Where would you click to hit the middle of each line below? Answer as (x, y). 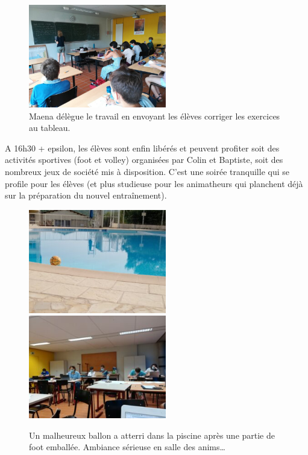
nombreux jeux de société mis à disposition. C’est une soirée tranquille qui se (147, 172)
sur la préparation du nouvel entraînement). (86, 195)
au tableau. (50, 128)
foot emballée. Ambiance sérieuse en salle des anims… (127, 447)
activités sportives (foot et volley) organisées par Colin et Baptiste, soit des (144, 160)
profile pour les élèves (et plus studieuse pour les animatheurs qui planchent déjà (154, 183)
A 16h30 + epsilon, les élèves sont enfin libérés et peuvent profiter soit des (142, 148)
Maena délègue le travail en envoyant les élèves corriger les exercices (155, 116)
